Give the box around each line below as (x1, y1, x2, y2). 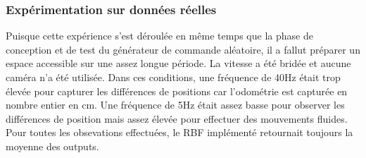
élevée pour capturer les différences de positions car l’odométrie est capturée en (6, 83, 348, 98)
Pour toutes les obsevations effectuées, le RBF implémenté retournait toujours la (6, 125, 353, 140)
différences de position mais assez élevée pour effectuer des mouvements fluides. (6, 111, 348, 126)
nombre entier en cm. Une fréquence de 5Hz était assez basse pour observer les (6, 97, 345, 112)
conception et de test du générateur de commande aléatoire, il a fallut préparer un (6, 42, 360, 56)
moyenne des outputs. (6, 138, 99, 153)
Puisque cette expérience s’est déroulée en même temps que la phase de (6, 28, 313, 43)
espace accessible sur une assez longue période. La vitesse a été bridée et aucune (6, 56, 351, 71)
